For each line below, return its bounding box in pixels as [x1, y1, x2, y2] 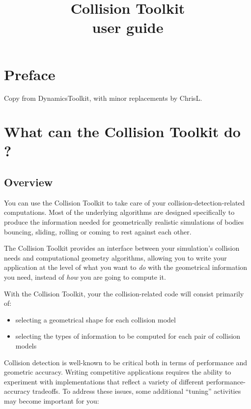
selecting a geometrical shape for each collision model [15, 314, 176, 324]
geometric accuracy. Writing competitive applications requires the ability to [4, 367, 231, 377]
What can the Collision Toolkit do [4, 121, 241, 142]
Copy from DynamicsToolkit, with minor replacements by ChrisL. [4, 92, 202, 103]
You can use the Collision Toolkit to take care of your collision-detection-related [4, 197, 245, 207]
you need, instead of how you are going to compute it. [4, 272, 166, 282]
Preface [4, 64, 56, 84]
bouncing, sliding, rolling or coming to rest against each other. [4, 226, 192, 236]
